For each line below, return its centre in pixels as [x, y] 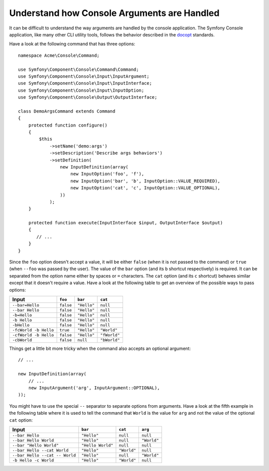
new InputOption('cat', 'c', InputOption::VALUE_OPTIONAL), [145, 188]
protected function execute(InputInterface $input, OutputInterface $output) [126, 223]
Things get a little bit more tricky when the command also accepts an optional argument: [100, 348]
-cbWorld [22, 340]
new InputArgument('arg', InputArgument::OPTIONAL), [94, 388]
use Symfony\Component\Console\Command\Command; [78, 69]
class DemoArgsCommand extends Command [67, 111]
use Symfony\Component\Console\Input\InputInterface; [85, 83]
